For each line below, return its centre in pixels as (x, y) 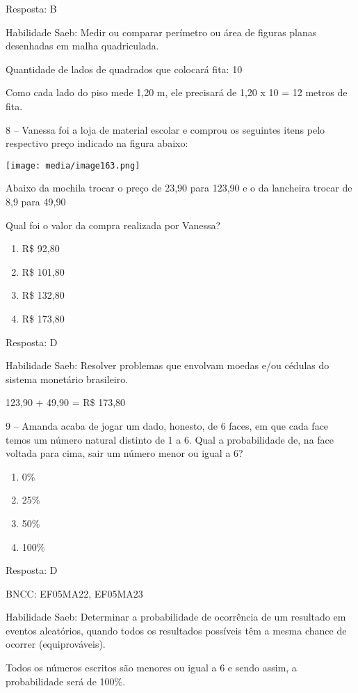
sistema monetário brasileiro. (67, 379)
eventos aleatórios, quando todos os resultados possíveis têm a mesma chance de (176, 630)
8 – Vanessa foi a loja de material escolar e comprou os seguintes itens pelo (165, 129)
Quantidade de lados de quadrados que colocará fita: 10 (124, 69)
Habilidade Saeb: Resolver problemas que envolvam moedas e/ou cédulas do (168, 365)
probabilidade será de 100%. (66, 681)
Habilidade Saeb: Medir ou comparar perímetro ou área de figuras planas (161, 32)
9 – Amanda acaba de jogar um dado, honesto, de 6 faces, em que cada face (167, 425)
